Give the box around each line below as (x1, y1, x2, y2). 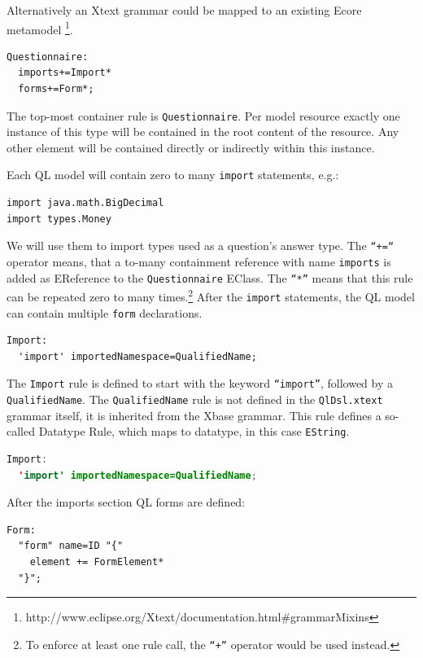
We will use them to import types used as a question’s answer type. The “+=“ (7, 237, 395, 254)
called (7, 423, 35, 440)
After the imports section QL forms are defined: (7, 493, 246, 511)
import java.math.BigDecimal (7, 197, 164, 209)
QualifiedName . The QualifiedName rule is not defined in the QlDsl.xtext (7, 391, 383, 408)
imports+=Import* (18, 67, 111, 79)
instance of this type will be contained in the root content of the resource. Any (7, 123, 399, 140)
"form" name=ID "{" (18, 540, 124, 552)
